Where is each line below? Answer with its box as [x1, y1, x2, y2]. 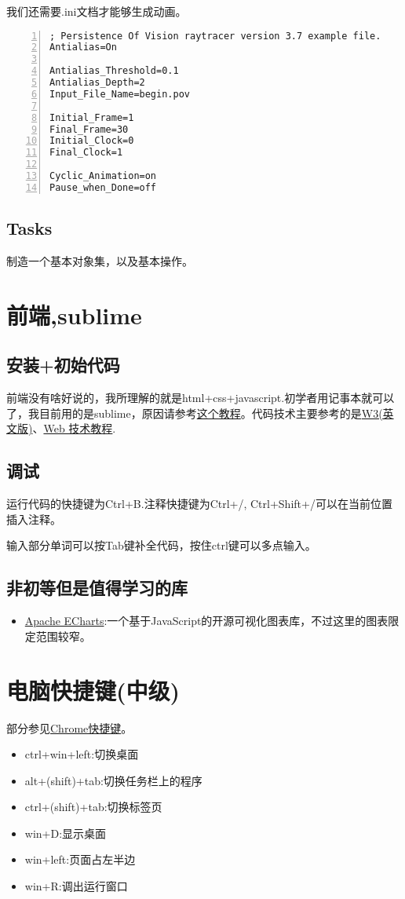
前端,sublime [6, 298, 142, 331]
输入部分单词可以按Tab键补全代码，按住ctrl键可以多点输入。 [6, 537, 316, 554]
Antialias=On [49, 42, 117, 53]
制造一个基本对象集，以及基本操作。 [6, 253, 193, 269]
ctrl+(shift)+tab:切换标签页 [24, 799, 162, 815]
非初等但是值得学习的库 [6, 576, 188, 600]
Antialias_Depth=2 [49, 77, 145, 89]
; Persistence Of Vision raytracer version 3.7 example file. [49, 30, 381, 42]
